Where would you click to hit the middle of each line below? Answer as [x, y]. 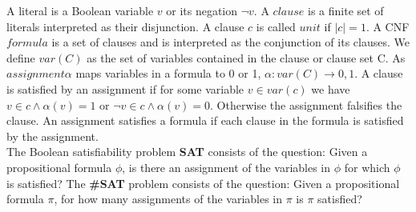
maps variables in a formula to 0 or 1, [168, 73]
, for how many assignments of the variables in [168, 199]
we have [331, 88]
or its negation [202, 10]
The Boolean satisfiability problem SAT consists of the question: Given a [187, 152]
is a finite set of [346, 10]
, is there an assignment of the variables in [226, 167]
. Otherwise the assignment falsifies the [306, 104]
